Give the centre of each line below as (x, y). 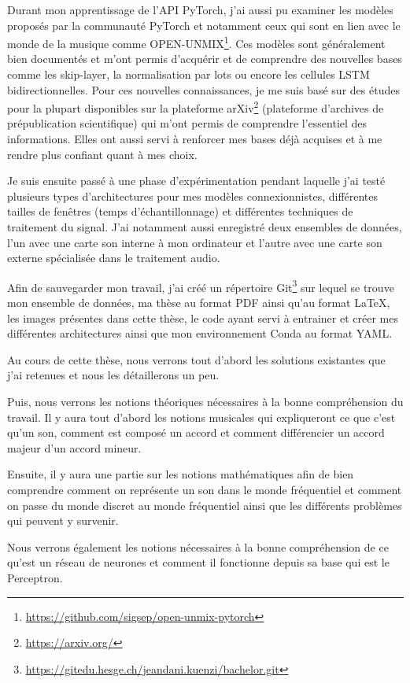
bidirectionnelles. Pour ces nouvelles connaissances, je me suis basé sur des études (203, 89)
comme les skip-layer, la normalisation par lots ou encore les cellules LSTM (188, 74)
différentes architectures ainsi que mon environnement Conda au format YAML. (200, 333)
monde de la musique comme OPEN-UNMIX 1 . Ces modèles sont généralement (196, 42)
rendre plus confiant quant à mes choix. (102, 154)
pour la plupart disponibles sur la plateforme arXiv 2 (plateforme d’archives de (196, 107)
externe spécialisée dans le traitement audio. (114, 258)
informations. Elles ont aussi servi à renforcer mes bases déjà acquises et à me (195, 139)
